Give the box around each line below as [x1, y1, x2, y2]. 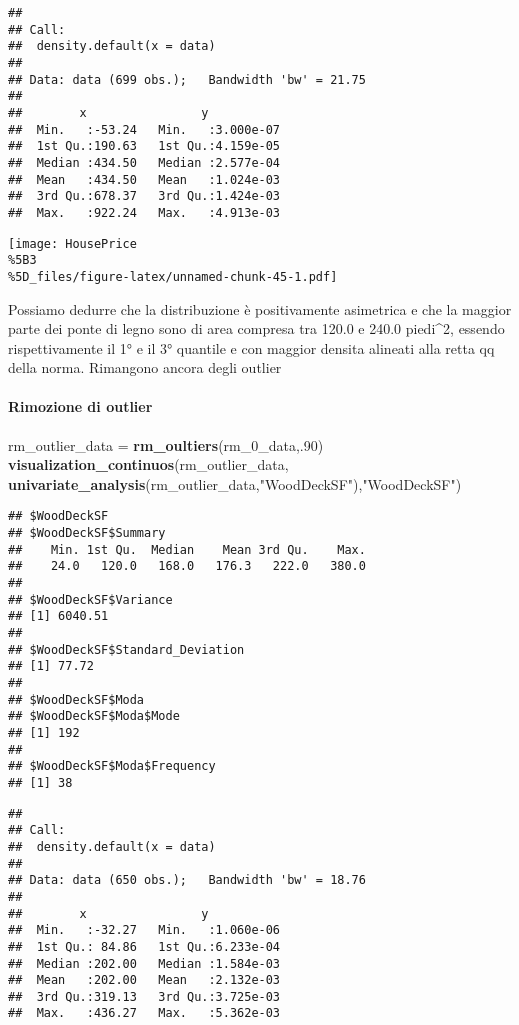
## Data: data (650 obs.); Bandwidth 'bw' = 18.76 [8, 873, 366, 888]
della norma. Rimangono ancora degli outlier [8, 357, 282, 378]
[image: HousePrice [8, 236, 137, 251]
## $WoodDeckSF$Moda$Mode [8, 709, 180, 724]
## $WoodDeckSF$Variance [8, 592, 173, 607]
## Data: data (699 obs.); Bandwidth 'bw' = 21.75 [8, 72, 366, 87]
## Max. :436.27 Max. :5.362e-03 [8, 1006, 281, 1021]
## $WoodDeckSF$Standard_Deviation [8, 642, 245, 657]
